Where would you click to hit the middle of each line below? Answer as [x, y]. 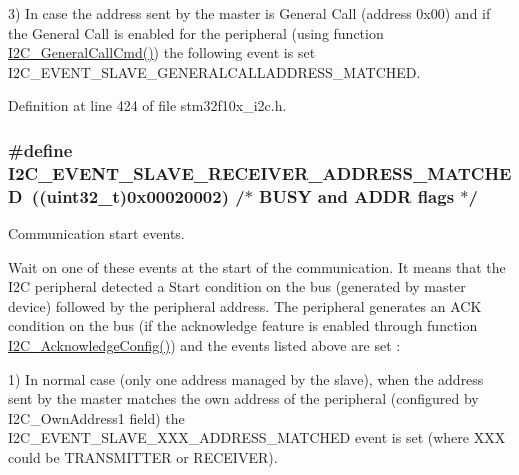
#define [40, 149]
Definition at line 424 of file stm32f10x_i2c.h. [147, 105]
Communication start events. [96, 233]
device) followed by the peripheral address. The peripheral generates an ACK [245, 305]
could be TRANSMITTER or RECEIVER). [143, 456]
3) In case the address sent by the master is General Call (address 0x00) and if [249, 13]
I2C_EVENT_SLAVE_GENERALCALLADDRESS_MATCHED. [214, 71]
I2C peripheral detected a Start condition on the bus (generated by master [237, 286]
